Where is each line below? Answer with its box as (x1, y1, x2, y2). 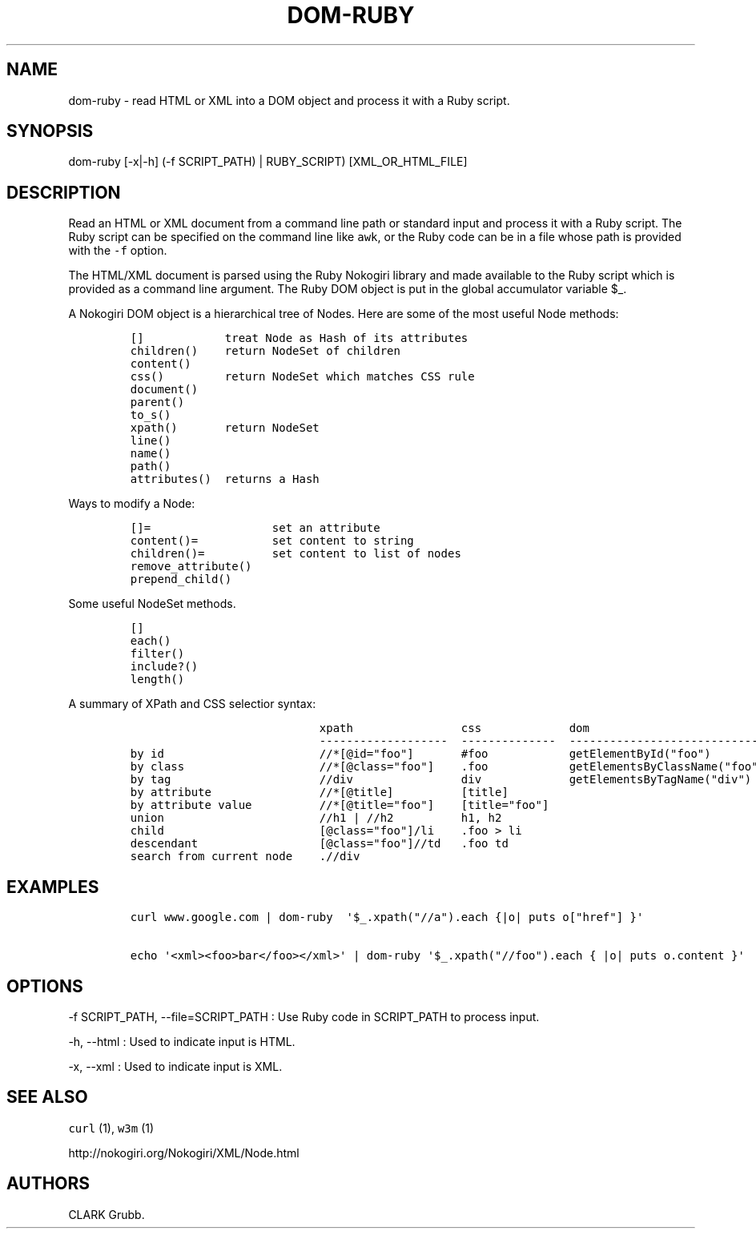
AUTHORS (6, 1173, 90, 1194)
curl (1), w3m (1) (68, 1120, 155, 1135)
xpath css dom (319, 722, 589, 735)
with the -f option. (68, 243, 167, 258)
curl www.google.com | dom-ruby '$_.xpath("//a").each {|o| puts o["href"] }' (130, 911, 644, 924)
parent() (130, 396, 185, 409)
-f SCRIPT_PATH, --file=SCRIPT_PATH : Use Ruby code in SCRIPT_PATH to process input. (68, 1009, 540, 1024)
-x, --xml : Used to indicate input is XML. (68, 1059, 283, 1073)
